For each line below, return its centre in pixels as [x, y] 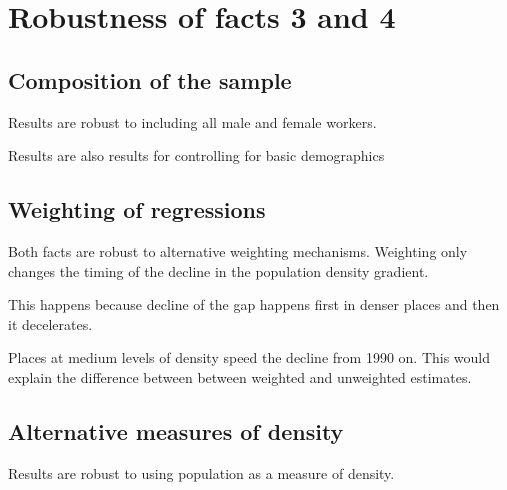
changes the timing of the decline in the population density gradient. [218, 270]
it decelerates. [50, 323]
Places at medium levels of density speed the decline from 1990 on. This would [249, 357]
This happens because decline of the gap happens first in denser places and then [254, 304]
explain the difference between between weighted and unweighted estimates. [240, 376]
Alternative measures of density [176, 430]
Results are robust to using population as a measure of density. [201, 472]
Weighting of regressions [137, 209]
